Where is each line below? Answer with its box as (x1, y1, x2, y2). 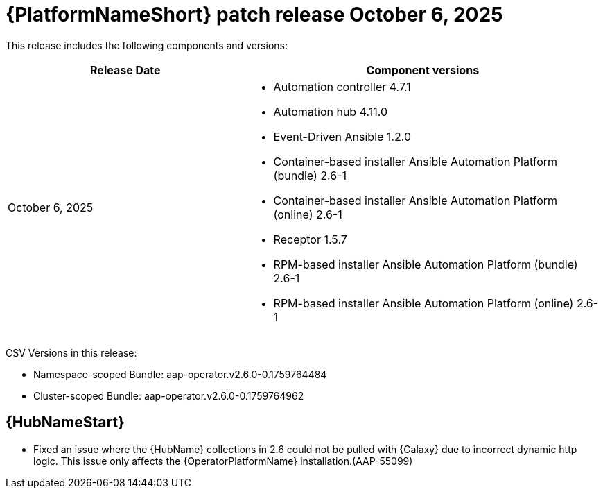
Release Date (90, 62, 161, 77)
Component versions (366, 62, 480, 77)
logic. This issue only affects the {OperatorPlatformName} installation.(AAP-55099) (33, 454, 413, 467)
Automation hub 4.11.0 (273, 104, 387, 119)
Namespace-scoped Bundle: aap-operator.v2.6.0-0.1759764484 (33, 368, 327, 380)
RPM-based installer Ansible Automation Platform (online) (273, 296, 574, 310)
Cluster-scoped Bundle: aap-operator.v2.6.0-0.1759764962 (33, 389, 304, 402)
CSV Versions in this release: (6, 346, 137, 359)
